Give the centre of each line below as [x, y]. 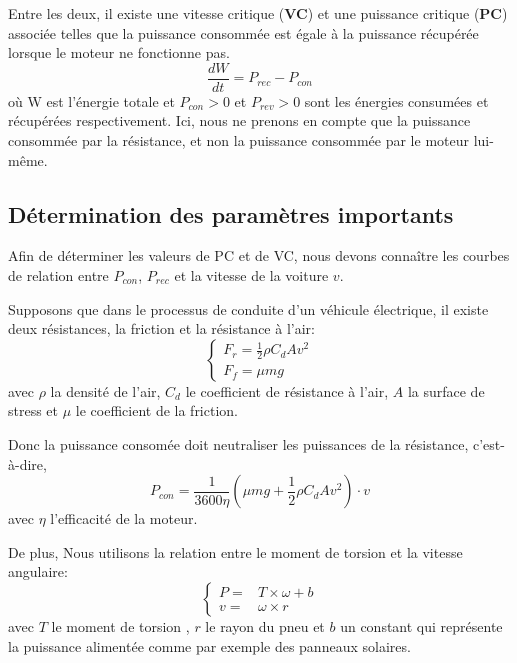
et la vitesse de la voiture [251, 275]
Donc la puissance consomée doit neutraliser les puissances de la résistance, [238, 443]
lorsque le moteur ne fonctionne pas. [119, 52]
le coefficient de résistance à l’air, [287, 390]
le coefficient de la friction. [156, 410]
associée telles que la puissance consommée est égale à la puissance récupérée [243, 32]
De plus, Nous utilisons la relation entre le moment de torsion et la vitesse [235, 551]
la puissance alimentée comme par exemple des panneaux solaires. [209, 645]
